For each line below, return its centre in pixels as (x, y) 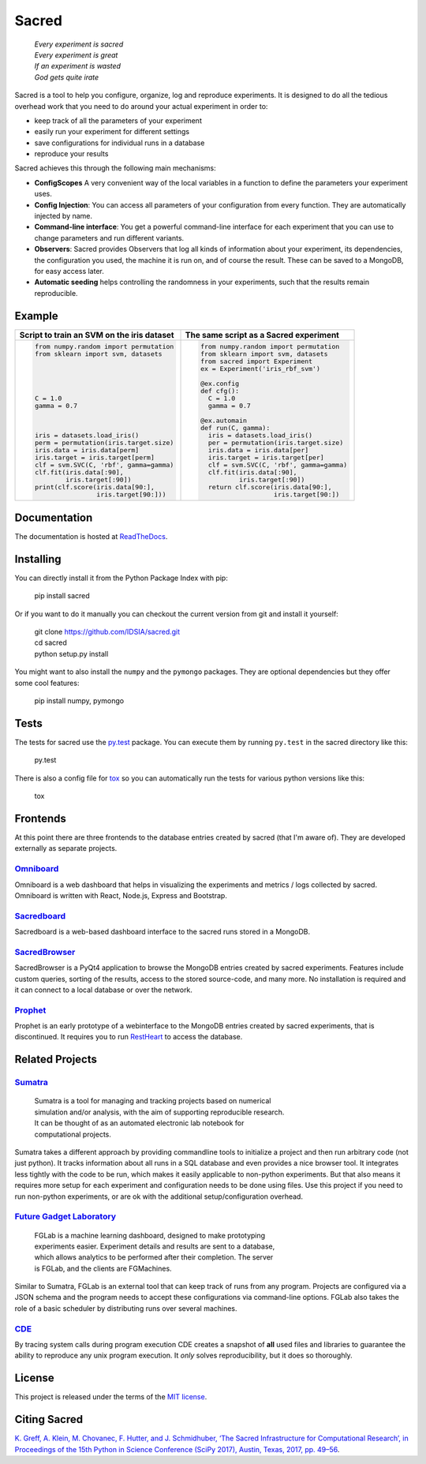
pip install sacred (62, 596)
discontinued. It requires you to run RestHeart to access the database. (129, 1037)
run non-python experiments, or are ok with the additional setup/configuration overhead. (159, 1196)
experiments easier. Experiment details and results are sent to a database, (155, 1246)
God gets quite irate (67, 77)
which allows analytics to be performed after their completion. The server (154, 1257)
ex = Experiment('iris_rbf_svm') (260, 368)
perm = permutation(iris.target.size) (104, 442)
